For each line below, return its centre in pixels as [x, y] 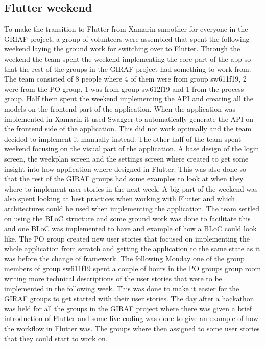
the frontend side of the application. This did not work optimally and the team [128, 129]
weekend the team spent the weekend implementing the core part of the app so [128, 58]
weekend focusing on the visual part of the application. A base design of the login [132, 149]
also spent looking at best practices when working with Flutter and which [120, 198]
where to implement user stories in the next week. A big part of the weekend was [131, 188]
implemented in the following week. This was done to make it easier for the [122, 288]
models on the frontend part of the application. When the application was [120, 108]
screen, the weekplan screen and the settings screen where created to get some [126, 158]
